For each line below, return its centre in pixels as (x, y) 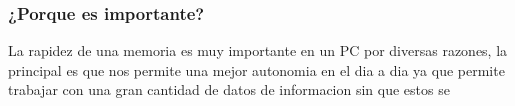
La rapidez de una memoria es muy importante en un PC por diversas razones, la (258, 50)
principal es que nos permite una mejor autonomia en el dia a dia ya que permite (256, 69)
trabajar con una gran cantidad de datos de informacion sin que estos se (229, 89)
